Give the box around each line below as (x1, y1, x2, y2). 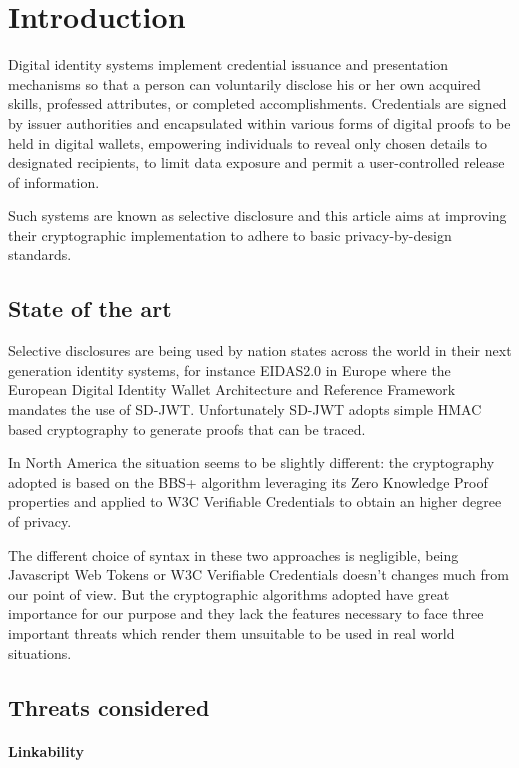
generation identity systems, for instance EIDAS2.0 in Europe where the (8, 359, 451, 380)
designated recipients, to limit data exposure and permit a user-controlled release (8, 152, 505, 173)
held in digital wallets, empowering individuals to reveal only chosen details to (8, 132, 488, 153)
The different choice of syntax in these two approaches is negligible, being (8, 544, 459, 565)
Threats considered (8, 691, 210, 722)
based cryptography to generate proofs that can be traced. (8, 418, 366, 439)
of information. (8, 171, 100, 192)
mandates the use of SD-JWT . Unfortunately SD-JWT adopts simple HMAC (8, 399, 482, 420)
